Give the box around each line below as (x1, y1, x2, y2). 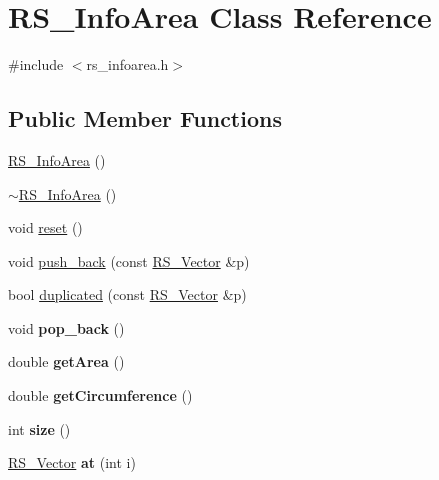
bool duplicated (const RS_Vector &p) (8, 284, 247, 305)
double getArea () (8, 351, 125, 372)
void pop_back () (8, 317, 125, 338)
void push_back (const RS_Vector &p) (8, 250, 250, 271)
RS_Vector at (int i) (8, 452, 136, 473)
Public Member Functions (8, 103, 282, 134)
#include (8, 54, 64, 75)
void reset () (8, 217, 83, 238)
